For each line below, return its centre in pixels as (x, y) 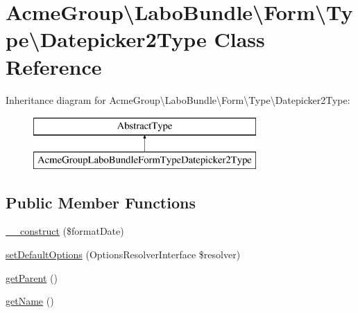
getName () (30, 301)
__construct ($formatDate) (65, 231)
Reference (54, 66)
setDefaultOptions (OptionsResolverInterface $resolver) (123, 254)
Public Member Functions (101, 202)
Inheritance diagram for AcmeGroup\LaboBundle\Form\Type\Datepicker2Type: (178, 99)
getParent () (32, 277)
